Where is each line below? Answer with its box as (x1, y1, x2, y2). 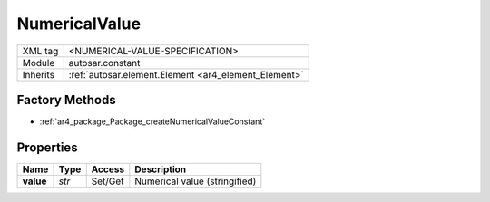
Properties (16, 139, 78, 155)
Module (22, 56, 55, 69)
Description (134, 163, 186, 176)
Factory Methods (16, 91, 117, 108)
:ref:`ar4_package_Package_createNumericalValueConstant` (39, 116, 266, 127)
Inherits (22, 68, 54, 81)
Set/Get (91, 175, 124, 188)
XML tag (22, 44, 59, 57)
